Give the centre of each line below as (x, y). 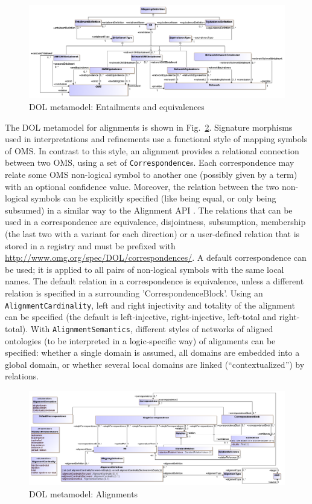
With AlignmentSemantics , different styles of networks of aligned (152, 328)
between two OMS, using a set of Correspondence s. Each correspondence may (150, 162)
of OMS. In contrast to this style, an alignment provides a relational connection (152, 150)
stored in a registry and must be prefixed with (90, 245)
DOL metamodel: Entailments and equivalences (117, 107)
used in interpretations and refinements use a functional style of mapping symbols (156, 139)
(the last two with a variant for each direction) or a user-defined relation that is (152, 234)
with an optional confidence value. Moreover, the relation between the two (142, 186)
